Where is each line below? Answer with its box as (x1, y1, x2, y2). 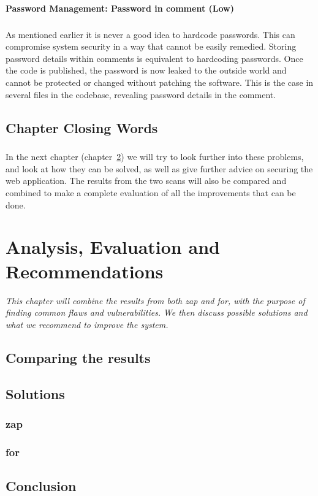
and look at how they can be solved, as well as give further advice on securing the (6, 162, 313, 175)
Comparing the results (6, 348, 151, 367)
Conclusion (6, 476, 77, 495)
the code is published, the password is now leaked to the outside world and (6, 64, 287, 77)
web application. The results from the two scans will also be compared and (6, 174, 287, 187)
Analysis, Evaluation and (6, 234, 220, 259)
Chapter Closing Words (6, 118, 158, 137)
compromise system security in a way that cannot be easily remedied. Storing (6, 40, 297, 53)
